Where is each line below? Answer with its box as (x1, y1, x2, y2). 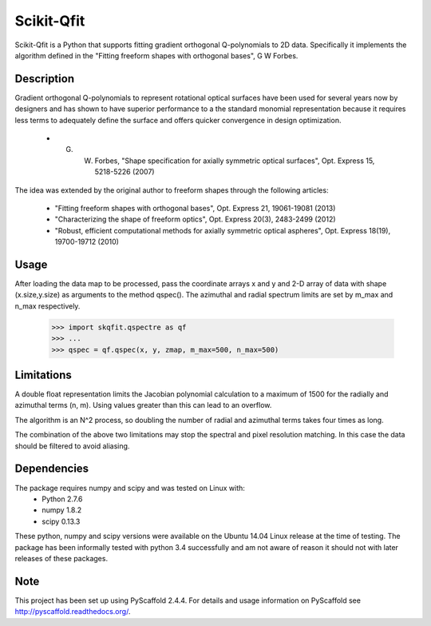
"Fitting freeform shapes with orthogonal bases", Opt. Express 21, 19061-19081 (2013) (54, 203, 336, 213)
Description (14, 72, 75, 86)
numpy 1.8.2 (42, 505, 82, 515)
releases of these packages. (14, 553, 108, 563)
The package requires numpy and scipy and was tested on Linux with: (14, 483, 245, 492)
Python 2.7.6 (42, 494, 83, 504)
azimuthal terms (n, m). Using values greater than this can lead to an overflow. (14, 401, 272, 410)
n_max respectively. (14, 301, 81, 311)
